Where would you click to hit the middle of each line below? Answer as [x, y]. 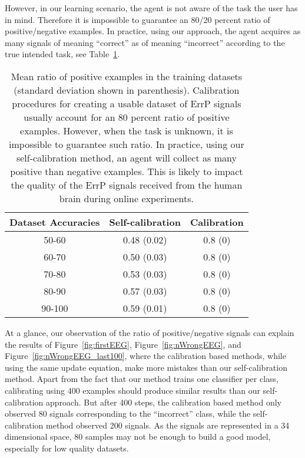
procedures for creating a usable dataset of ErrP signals [127, 103]
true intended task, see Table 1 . [62, 54]
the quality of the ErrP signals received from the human [127, 184]
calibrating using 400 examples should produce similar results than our [132, 390]
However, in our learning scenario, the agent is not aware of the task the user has [151, 8]
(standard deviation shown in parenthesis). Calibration [127, 90]
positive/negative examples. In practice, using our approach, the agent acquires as [153, 31]
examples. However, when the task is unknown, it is [127, 130]
